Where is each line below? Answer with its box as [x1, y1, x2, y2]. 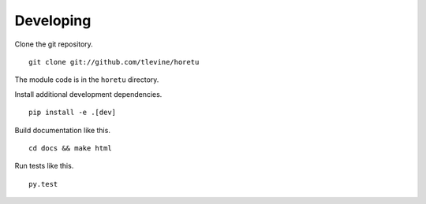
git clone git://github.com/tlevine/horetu [28, 57, 200, 66]
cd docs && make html [28, 143, 112, 153]
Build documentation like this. [14, 125, 110, 135]
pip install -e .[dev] [28, 108, 117, 117]
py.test [28, 180, 58, 188]
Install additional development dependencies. [14, 89, 163, 98]
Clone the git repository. [14, 39, 94, 49]
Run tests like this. [14, 161, 74, 171]
